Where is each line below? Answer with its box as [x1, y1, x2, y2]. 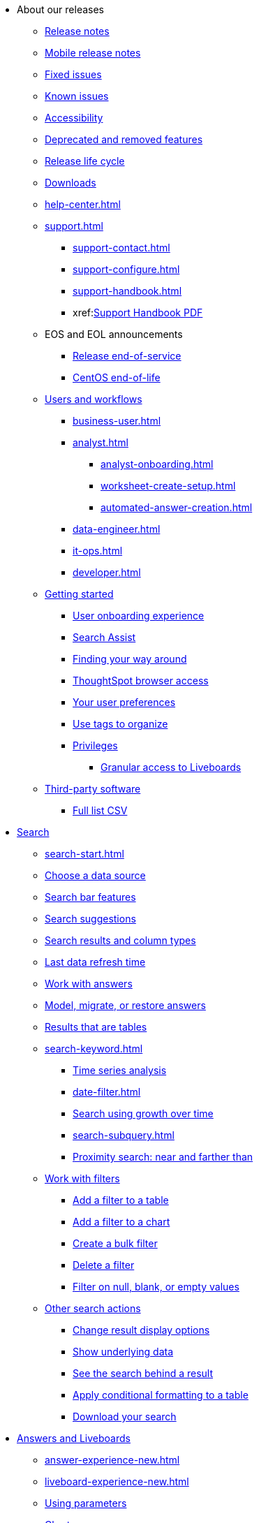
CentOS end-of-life [73, 371, 161, 383]
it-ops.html [73, 545, 123, 557]
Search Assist [73, 631, 136, 643]
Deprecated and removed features [45, 133, 203, 145]
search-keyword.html [45, 1043, 143, 1054]
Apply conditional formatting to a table [73, 1389, 249, 1401]
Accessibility [45, 112, 103, 124]
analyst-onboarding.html [101, 458, 214, 470]
